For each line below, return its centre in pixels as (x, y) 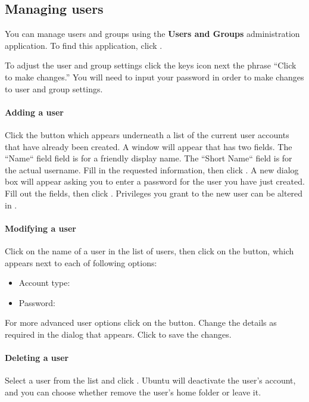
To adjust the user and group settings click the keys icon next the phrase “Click (151, 65)
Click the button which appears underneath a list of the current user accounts (147, 134)
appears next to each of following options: (81, 262)
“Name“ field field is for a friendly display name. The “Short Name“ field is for (149, 158)
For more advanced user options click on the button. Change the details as (141, 322)
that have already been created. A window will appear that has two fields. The (149, 146)
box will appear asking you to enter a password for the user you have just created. (155, 181)
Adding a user (34, 112)
